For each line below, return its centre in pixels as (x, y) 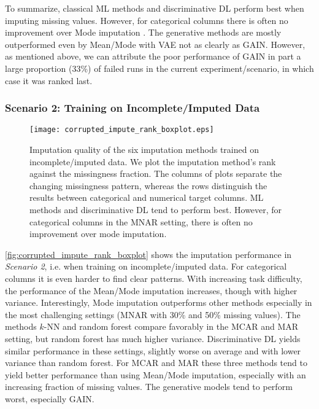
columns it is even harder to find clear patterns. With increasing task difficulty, (154, 278)
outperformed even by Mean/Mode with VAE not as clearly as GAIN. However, (155, 44)
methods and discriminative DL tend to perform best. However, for (156, 209)
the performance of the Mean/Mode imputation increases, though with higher (151, 290)
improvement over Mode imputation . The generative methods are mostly (143, 32)
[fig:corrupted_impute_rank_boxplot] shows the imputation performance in (148, 254)
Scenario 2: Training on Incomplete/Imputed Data (133, 108)
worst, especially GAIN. (50, 398)
